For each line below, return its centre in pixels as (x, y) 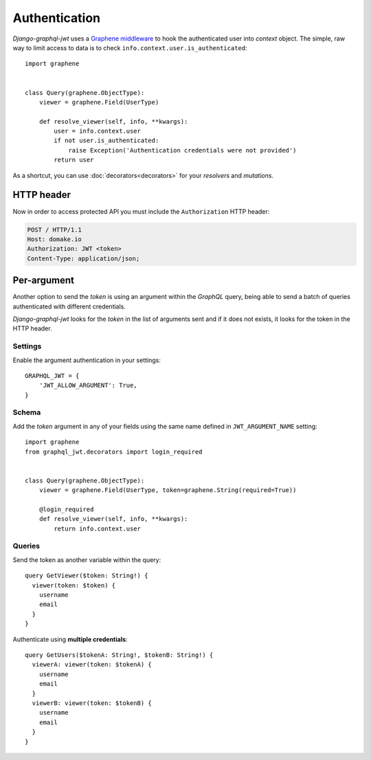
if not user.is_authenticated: (106, 141)
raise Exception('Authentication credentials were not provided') (182, 150)
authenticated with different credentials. (69, 306)
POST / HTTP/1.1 (55, 230)
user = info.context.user (97, 131)
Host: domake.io (55, 239)
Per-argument (44, 281)
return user (74, 160)
